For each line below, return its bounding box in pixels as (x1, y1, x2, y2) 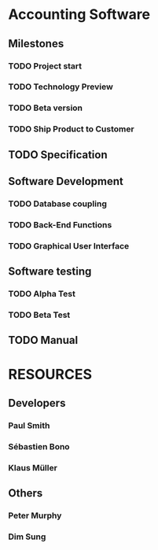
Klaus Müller (8, 462, 57, 473)
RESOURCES (8, 365, 93, 383)
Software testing (8, 265, 92, 279)
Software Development (8, 175, 124, 188)
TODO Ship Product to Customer (8, 124, 135, 135)
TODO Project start (8, 61, 83, 72)
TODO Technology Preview (8, 81, 114, 92)
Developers (8, 397, 66, 410)
